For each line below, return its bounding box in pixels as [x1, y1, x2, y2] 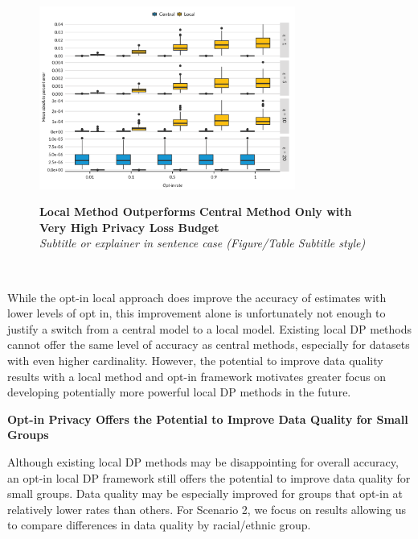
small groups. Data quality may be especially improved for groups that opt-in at [7, 485, 403, 502]
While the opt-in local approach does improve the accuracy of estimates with [7, 288, 387, 305]
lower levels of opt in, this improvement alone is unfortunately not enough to [7, 305, 386, 321]
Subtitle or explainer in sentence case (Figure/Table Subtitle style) [39, 234, 366, 251]
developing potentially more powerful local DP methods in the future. [7, 384, 351, 400]
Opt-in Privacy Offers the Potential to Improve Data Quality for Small [7, 410, 408, 427]
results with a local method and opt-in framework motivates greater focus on [7, 367, 387, 384]
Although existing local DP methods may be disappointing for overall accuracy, [7, 454, 399, 470]
